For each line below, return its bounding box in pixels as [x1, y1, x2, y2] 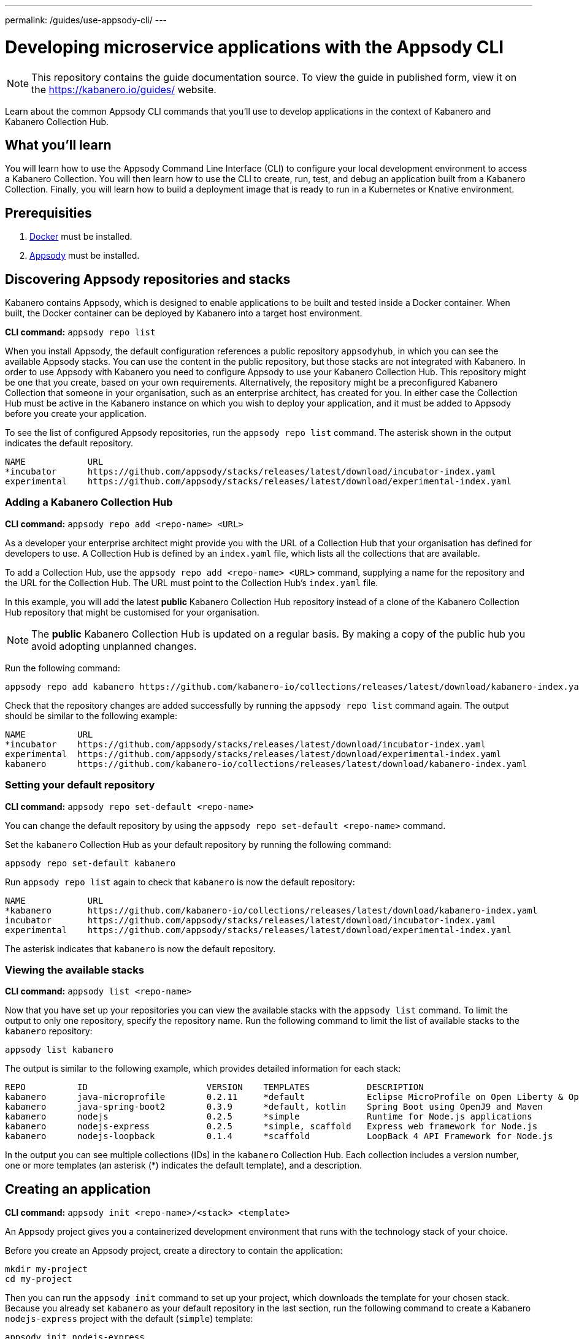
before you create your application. [5, 408, 147, 419]
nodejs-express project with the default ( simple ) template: [5, 1313, 253, 1324]
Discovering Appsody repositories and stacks [5, 271, 291, 287]
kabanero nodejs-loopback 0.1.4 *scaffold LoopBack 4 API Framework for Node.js [5, 1131, 553, 1142]
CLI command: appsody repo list [5, 327, 156, 338]
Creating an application [5, 1181, 151, 1197]
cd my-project [5, 1274, 72, 1284]
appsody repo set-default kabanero [5, 858, 176, 868]
